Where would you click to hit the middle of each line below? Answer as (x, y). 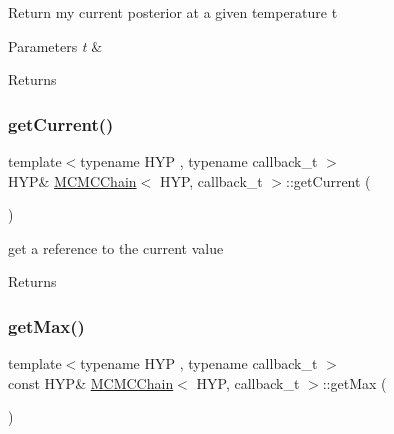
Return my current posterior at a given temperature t (173, 12)
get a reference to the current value (116, 247)
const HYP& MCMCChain (91, 382)
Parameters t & (55, 45)
